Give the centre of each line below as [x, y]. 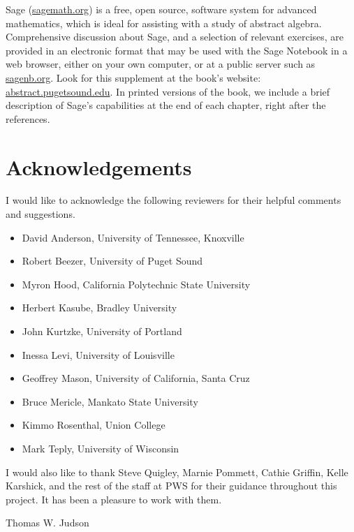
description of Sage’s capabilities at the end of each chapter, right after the [166, 105]
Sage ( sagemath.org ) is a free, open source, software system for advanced [161, 9]
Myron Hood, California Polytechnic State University [136, 284]
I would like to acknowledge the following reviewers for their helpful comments [174, 200]
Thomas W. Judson [47, 523]
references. [28, 118]
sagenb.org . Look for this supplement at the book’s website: [133, 77]
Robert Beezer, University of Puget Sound [112, 261]
